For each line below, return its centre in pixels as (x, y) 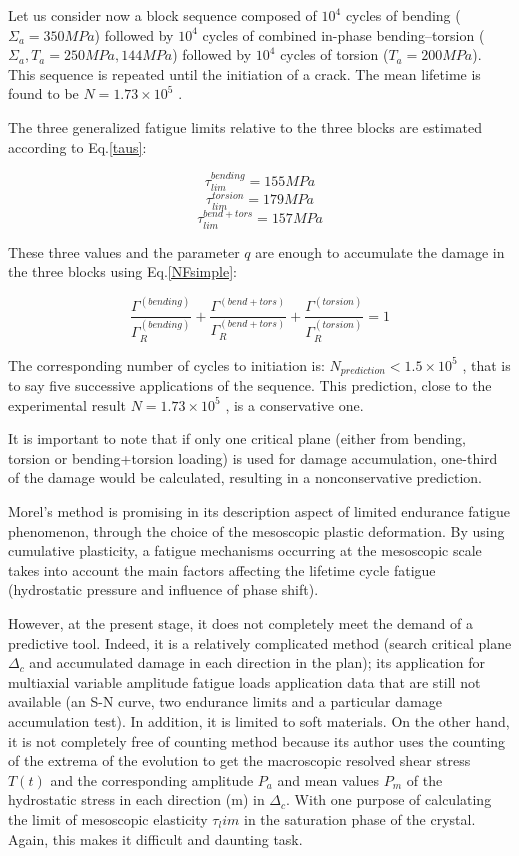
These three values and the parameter (124, 251)
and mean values (328, 779)
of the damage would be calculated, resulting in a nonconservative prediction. (245, 477)
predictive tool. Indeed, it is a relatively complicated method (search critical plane (260, 642)
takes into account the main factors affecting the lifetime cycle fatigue (222, 569)
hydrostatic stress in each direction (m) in (136, 799)
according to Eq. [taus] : (77, 146)
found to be (43, 93)
